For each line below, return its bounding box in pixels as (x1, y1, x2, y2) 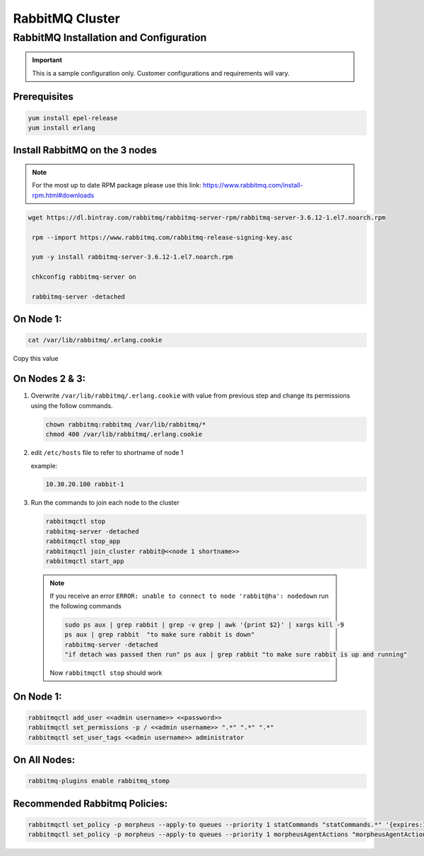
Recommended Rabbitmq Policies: (13, 797, 168, 809)
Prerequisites (13, 91, 73, 103)
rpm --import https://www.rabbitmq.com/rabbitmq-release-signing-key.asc (32, 233, 293, 241)
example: (30, 461, 58, 470)
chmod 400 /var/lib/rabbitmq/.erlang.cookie (45, 430, 203, 439)
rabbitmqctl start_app (45, 557, 124, 565)
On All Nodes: (13, 754, 76, 766)
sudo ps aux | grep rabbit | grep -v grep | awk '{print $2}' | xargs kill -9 (64, 620, 344, 629)
